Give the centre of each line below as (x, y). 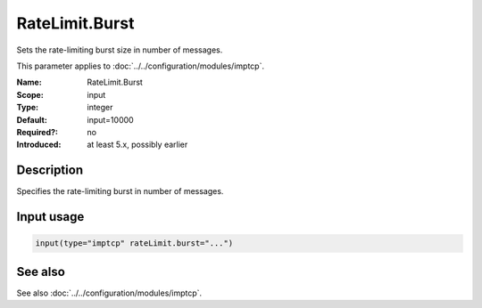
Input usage (50, 217)
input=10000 (110, 119)
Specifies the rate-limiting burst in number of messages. (120, 191)
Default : (32, 119)
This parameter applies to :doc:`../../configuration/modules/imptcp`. (141, 66)
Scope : (30, 94)
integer (100, 108)
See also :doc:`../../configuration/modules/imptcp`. (109, 293)
